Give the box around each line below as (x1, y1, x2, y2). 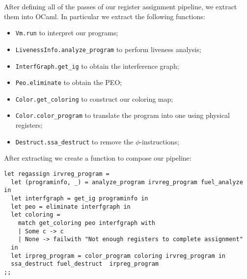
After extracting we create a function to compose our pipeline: (4, 153, 192, 163)
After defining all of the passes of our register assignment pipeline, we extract (4, 1, 237, 11)
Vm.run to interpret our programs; (15, 28, 118, 38)
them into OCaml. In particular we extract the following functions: (4, 11, 205, 21)
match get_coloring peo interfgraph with (18, 219, 155, 226)
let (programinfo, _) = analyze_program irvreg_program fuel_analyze (11, 178, 243, 186)
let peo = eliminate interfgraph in (11, 203, 131, 210)
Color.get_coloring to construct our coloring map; (15, 93, 173, 104)
